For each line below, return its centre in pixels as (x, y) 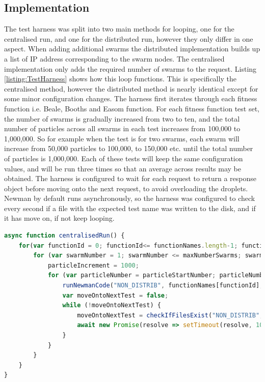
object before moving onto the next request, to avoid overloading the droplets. (126, 188)
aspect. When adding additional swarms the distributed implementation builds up (132, 49)
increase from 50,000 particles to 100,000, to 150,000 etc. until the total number (129, 148)
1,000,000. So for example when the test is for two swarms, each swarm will (122, 138)
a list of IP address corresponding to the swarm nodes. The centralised (114, 58)
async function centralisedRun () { (64, 236)
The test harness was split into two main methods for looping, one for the (119, 29)
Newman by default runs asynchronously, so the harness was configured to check (130, 198)
